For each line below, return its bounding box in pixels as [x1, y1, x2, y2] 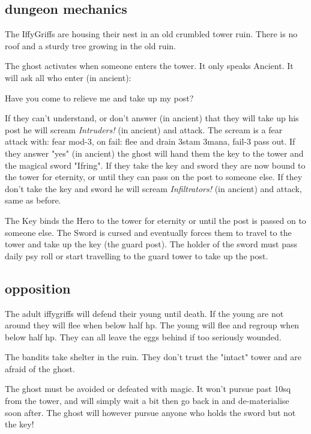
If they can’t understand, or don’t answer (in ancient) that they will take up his [5, 112, 299, 124]
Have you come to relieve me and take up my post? [5, 91, 194, 104]
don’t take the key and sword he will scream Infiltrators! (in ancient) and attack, [5, 182, 302, 194]
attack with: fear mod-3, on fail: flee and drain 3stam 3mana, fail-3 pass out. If [5, 135, 295, 148]
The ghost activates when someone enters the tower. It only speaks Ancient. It [5, 59, 294, 72]
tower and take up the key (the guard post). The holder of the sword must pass [5, 238, 298, 250]
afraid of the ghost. [5, 362, 75, 375]
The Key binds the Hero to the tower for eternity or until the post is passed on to [5, 214, 306, 226]
